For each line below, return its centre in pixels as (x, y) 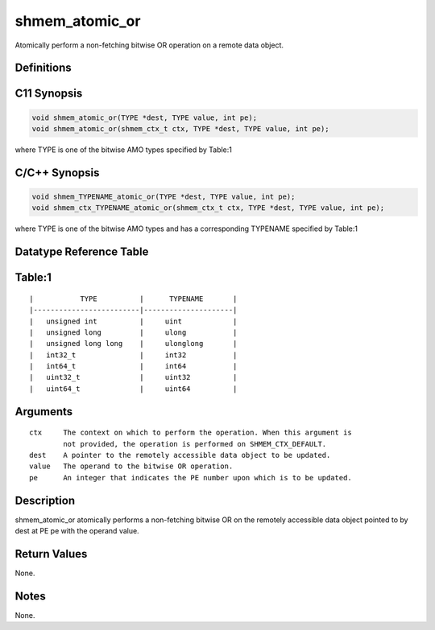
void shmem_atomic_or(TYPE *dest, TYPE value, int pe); (145, 117)
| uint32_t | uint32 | (133, 377)
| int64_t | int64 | (133, 366)
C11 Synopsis (49, 94)
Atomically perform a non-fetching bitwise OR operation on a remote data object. (149, 45)
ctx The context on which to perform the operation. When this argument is (191, 433)
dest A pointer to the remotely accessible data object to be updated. (180, 455)
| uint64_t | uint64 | (133, 389)
